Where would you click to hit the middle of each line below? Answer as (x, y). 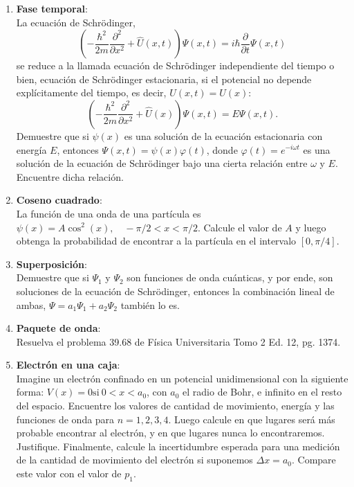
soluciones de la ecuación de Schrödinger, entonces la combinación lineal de (175, 291)
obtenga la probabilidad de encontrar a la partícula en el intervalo (156, 241)
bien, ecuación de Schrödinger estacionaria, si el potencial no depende (164, 79)
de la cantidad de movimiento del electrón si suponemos (134, 460)
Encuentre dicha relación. (70, 176)
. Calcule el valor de (240, 227)
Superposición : (52, 264)
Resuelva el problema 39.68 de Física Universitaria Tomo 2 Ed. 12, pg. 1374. (178, 341)
